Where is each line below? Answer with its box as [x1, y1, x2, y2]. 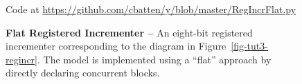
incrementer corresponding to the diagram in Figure [6, 39, 226, 53]
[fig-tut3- [231, 39, 268, 53]
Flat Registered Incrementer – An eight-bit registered [6, 25, 253, 39]
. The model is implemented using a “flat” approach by [37, 52, 272, 66]
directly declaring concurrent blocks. [6, 65, 160, 80]
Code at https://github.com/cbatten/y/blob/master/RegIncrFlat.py [6, 2, 296, 16]
